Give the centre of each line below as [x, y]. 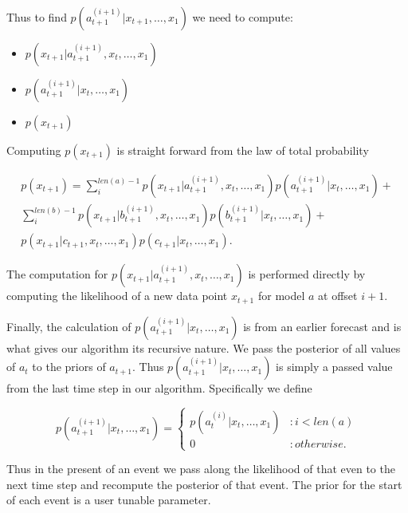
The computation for [57, 274]
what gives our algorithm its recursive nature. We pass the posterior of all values [204, 347]
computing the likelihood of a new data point [117, 296]
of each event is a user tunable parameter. [109, 500]
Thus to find [37, 17]
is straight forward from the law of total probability [243, 150]
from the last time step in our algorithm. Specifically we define [159, 388]
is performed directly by [307, 274]
